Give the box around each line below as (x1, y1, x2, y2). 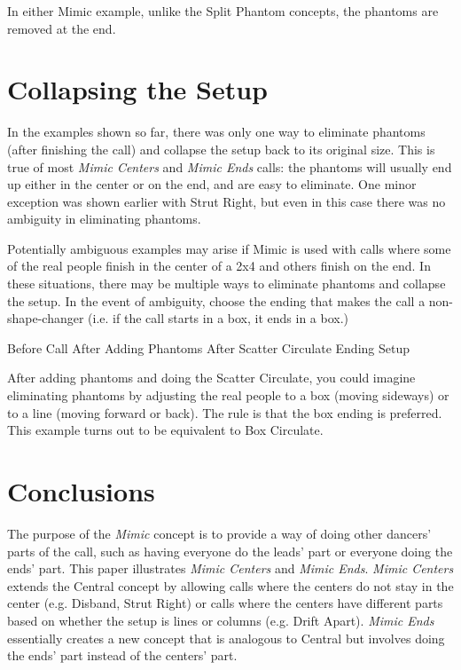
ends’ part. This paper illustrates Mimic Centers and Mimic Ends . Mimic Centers (7, 559, 454, 578)
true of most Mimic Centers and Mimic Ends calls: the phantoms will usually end (7, 157, 452, 176)
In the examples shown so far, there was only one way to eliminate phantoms (7, 122, 426, 141)
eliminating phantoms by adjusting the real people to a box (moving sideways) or (7, 386, 449, 405)
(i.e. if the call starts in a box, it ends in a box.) (88, 309, 348, 327)
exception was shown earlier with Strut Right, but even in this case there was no (7, 192, 446, 210)
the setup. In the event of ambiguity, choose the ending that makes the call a (7, 291, 426, 310)
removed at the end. (7, 19, 116, 37)
